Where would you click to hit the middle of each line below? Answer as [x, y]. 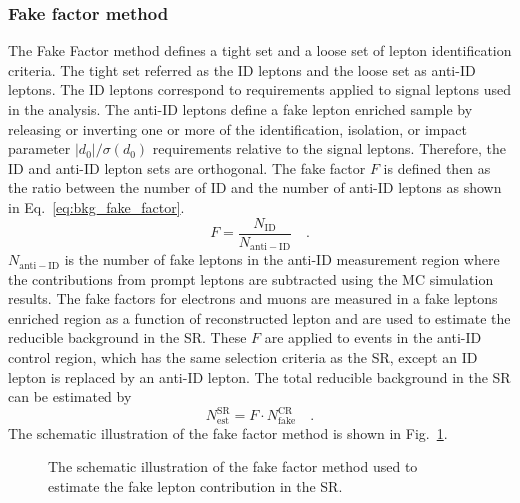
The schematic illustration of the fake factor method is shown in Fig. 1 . [228, 432]
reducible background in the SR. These [127, 337]
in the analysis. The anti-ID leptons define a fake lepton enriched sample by [240, 109]
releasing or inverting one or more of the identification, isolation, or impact [237, 128]
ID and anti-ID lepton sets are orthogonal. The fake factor [187, 167]
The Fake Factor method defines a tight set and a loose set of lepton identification [260, 50]
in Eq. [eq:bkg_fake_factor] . [96, 206]
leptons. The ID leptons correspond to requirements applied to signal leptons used [259, 89]
